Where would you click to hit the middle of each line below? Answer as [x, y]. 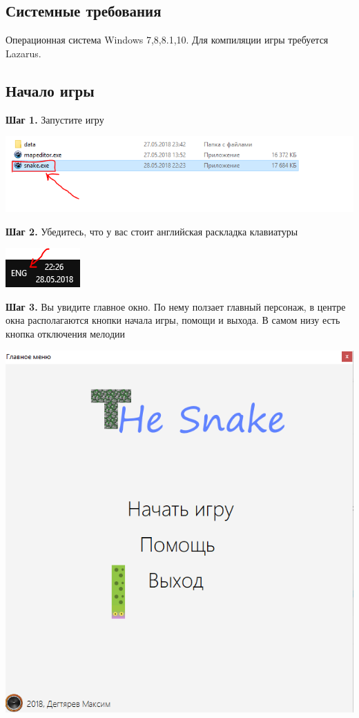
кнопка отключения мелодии [66, 334]
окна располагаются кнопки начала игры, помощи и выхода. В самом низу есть [173, 320]
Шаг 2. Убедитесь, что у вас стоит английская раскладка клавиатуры [152, 231]
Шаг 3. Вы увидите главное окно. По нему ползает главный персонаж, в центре [176, 306]
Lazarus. [23, 53]
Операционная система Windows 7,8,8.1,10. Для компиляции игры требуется [167, 40]
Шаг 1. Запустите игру [55, 119]
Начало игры [50, 90]
